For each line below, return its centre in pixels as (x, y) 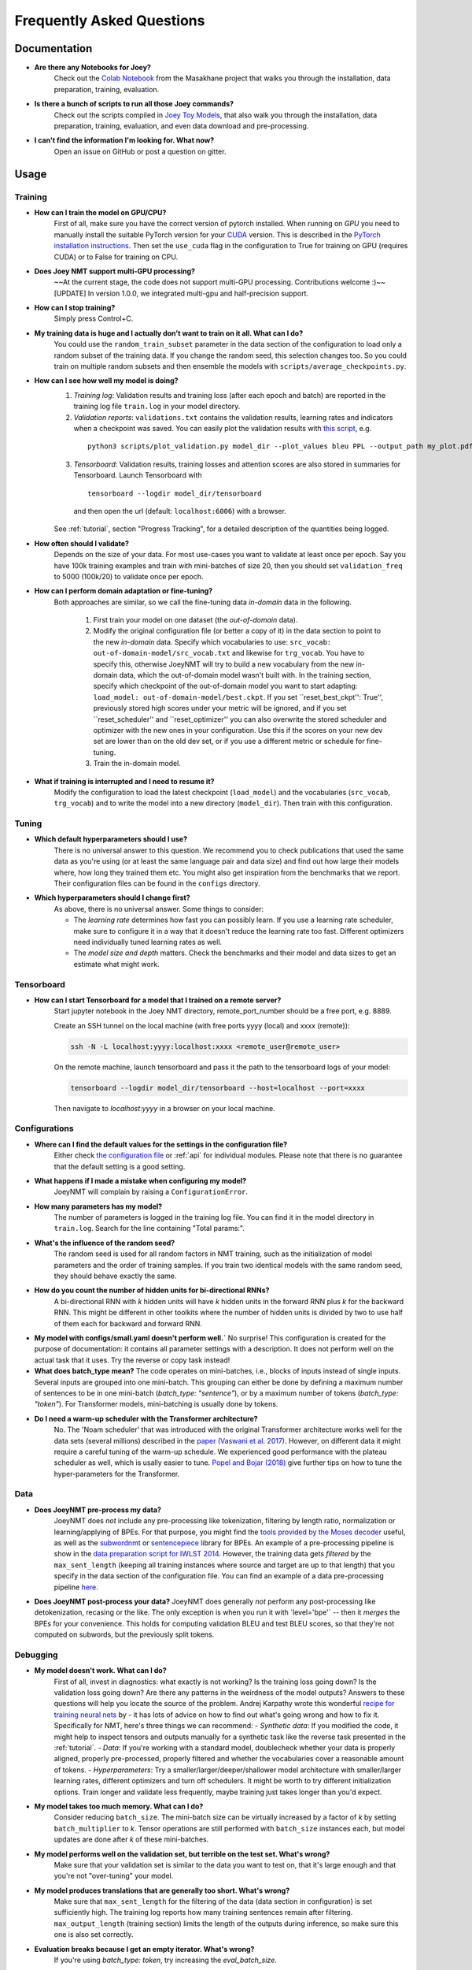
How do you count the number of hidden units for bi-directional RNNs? (152, 1290)
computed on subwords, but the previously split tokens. (124, 1634)
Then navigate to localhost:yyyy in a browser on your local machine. (164, 1108)
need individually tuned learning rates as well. (148, 942)
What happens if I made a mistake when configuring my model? (140, 1180)
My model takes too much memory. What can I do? (119, 1806)
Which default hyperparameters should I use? (111, 839)
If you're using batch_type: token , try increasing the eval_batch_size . (165, 1960)
